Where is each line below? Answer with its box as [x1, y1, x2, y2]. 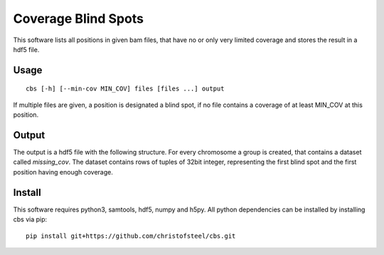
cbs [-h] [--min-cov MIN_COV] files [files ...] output [26, 85, 225, 93]
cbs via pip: [13, 215, 48, 224]
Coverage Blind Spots [13, 11, 144, 26]
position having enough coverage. [13, 167, 114, 176]
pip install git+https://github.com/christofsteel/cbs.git [26, 231, 236, 240]
